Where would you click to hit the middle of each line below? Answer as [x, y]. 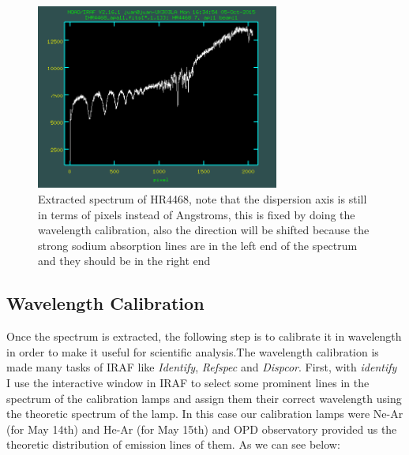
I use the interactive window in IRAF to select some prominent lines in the [188, 383]
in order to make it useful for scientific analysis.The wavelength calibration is [193, 351]
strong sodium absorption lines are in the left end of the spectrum [198, 245]
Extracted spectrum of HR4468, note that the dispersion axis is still [203, 199]
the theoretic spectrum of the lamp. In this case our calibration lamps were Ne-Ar [205, 414]
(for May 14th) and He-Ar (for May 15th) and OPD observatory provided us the [202, 429]
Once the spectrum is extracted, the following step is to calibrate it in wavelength [204, 336]
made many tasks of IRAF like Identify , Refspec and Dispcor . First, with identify [202, 367]
